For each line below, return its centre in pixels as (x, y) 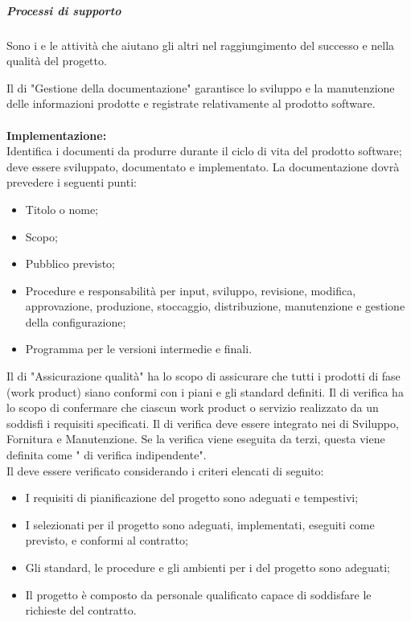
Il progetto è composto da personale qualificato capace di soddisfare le (198, 594)
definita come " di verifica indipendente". (107, 455)
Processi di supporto (64, 10)
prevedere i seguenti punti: (72, 182)
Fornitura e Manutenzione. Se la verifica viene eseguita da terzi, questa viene (196, 439)
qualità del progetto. (57, 61)
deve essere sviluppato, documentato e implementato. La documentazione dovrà (203, 166)
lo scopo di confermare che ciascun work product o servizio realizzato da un (193, 407)
